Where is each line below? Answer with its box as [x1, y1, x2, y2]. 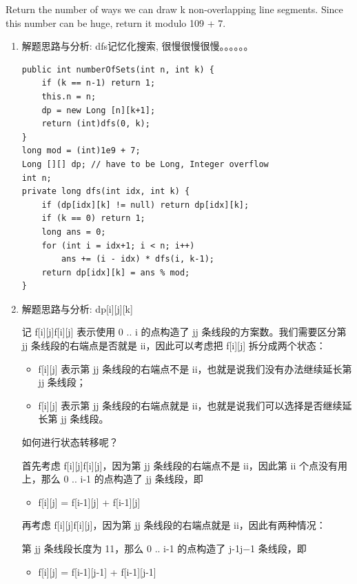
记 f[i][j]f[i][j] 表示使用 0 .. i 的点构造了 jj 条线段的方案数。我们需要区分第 [21, 324, 347, 339]
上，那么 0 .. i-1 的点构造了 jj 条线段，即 [21, 471, 203, 486]
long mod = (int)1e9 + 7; [21, 146, 141, 156]
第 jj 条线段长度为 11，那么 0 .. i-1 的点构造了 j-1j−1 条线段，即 [21, 541, 307, 555]
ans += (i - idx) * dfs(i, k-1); [61, 254, 214, 264]
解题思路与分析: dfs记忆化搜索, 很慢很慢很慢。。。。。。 [21, 39, 254, 53]
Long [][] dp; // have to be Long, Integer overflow [21, 159, 269, 169]
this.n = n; [41, 91, 96, 101]
